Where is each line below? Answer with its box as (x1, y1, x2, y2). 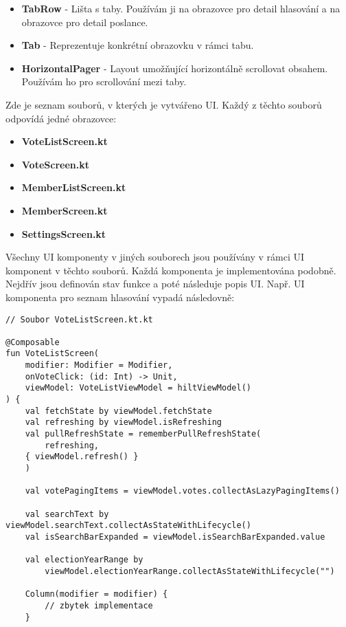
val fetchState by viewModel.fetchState (25, 406, 212, 416)
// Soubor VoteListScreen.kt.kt (5, 314, 153, 324)
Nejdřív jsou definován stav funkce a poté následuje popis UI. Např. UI (5, 276, 305, 291)
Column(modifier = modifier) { (25, 589, 168, 599)
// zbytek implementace (45, 600, 153, 610)
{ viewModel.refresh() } (25, 452, 139, 462)
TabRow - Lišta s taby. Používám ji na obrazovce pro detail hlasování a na (21, 1, 341, 15)
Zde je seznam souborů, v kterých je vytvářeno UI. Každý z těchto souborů (5, 97, 322, 111)
